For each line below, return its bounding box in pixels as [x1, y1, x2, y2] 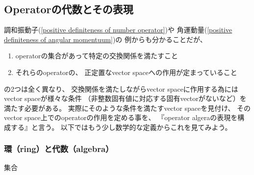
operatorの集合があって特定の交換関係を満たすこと [15, 50, 178, 61]
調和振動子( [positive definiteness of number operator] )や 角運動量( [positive [4, 25, 232, 35]
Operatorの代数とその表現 [4, 1, 133, 17]
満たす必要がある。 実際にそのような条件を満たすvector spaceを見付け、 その [4, 102, 251, 113]
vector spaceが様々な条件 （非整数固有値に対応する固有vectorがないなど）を [4, 93, 247, 103]
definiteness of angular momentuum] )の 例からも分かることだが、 [4, 34, 207, 44]
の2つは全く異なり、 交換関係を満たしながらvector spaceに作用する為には [4, 83, 238, 94]
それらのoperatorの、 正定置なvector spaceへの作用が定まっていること [15, 67, 237, 77]
